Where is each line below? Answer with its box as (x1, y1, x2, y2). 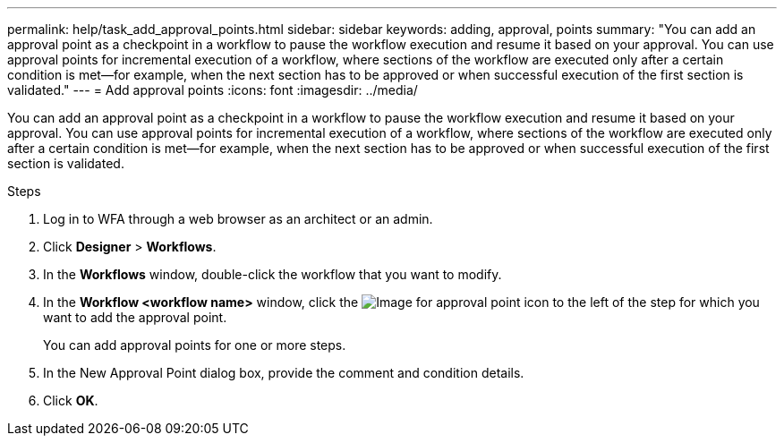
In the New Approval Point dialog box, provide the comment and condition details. (43, 365, 524, 380)
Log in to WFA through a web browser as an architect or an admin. (43, 211, 433, 226)
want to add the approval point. (43, 310, 227, 325)
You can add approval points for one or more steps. (43, 337, 346, 353)
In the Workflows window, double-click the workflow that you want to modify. (43, 267, 502, 282)
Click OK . (43, 393, 98, 408)
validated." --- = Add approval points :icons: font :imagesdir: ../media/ (7, 82, 418, 98)
